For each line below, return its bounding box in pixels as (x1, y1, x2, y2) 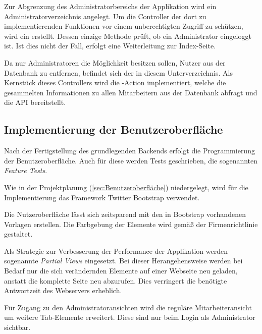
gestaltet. (4, 229, 33, 239)
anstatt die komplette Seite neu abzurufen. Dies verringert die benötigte (4, 275, 227, 286)
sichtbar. (4, 322, 31, 332)
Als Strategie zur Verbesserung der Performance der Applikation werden (4, 245, 228, 256)
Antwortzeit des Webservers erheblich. (4, 285, 122, 296)
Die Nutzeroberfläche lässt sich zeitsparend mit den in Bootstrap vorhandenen (4, 209, 246, 219)
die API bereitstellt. (4, 97, 66, 107)
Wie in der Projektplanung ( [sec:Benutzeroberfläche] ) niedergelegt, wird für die (4, 182, 248, 192)
